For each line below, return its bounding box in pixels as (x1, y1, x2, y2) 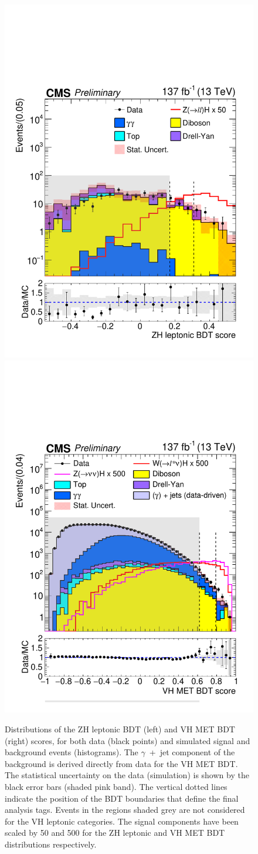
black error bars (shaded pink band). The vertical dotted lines (5, 781, 228, 792)
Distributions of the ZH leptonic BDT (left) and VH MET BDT (5, 723, 235, 735)
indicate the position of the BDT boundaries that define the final (5, 792, 239, 804)
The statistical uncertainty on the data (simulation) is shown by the (5, 769, 249, 781)
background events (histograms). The (5, 746, 138, 758)
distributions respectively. (5, 838, 97, 850)
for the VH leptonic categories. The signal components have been (5, 815, 239, 827)
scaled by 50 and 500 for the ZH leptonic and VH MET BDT (5, 826, 225, 839)
